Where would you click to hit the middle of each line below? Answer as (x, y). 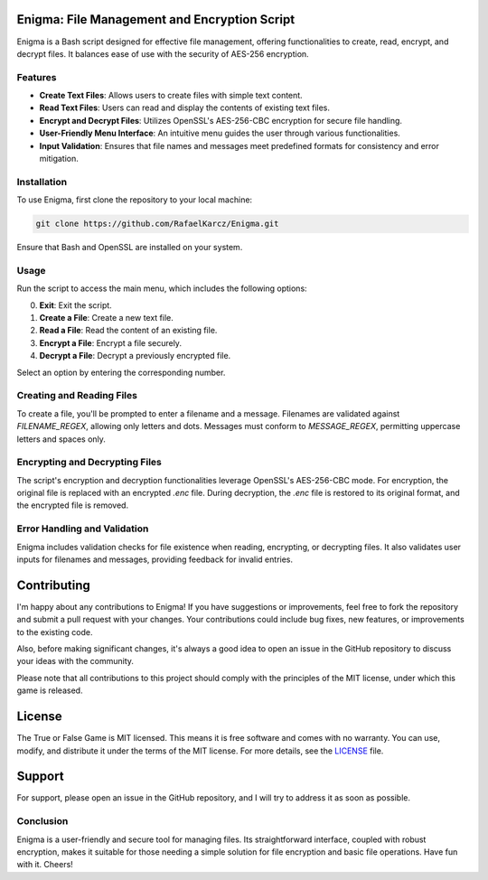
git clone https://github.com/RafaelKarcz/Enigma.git (157, 224)
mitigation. (59, 159)
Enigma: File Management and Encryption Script (156, 19)
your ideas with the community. (75, 661)
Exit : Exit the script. (75, 305)
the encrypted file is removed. (73, 505)
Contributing (53, 585)
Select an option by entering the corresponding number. (121, 372)
